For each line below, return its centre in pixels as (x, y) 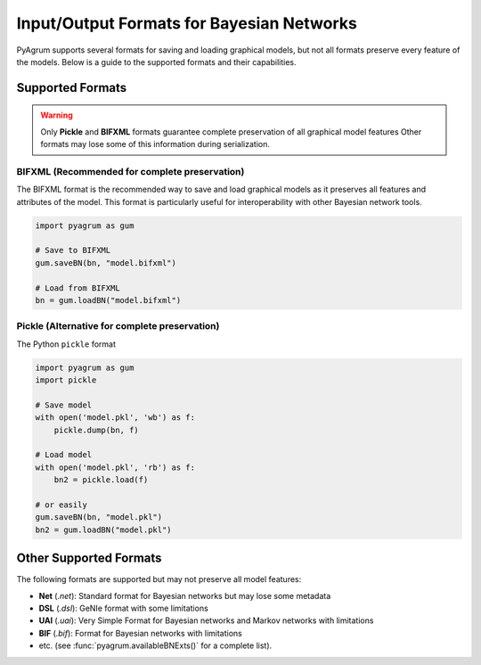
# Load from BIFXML (77, 288)
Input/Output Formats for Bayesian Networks (187, 23)
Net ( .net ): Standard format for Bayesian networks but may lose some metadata (185, 595)
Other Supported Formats (89, 558)
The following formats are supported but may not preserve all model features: (159, 579)
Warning (57, 115)
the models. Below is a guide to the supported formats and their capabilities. (157, 62)
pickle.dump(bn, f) (97, 430)
